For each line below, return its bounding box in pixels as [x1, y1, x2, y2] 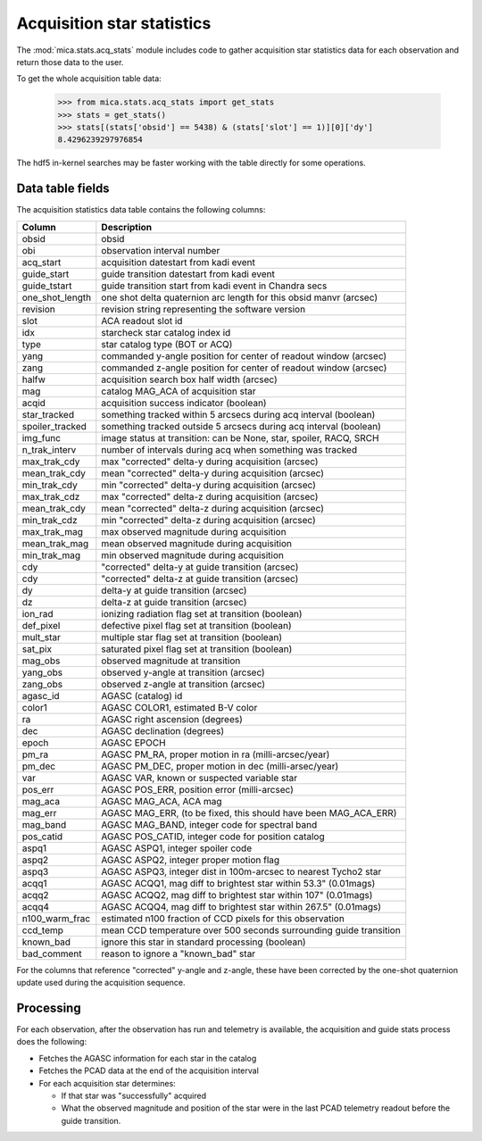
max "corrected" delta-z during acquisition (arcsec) [101, 490, 319, 503]
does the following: [16, 1037, 87, 1047]
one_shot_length [21, 291, 92, 304]
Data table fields [16, 181, 111, 196]
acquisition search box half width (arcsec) [101, 373, 278, 386]
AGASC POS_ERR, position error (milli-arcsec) [101, 783, 295, 795]
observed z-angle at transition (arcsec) [101, 678, 266, 690]
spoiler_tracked [21, 420, 87, 432]
